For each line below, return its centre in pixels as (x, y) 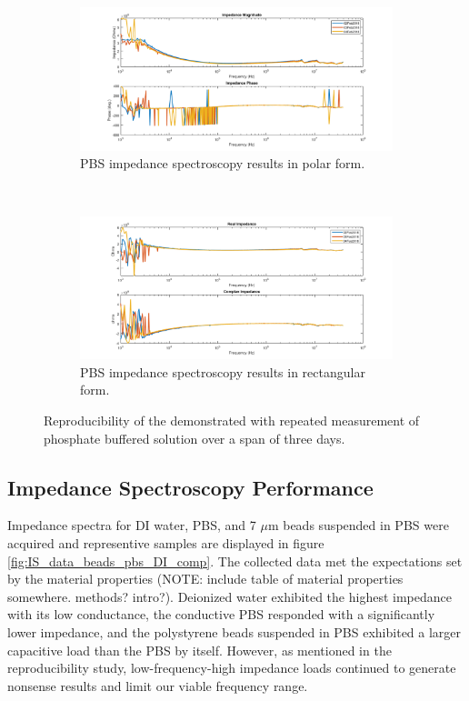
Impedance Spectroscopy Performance (190, 487)
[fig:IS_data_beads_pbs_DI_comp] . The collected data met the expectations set (235, 561)
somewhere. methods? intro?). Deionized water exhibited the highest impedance (230, 596)
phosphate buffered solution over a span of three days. (195, 438)
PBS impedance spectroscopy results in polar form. (223, 163)
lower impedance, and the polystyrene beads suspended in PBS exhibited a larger (234, 631)
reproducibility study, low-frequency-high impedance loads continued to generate (232, 668)
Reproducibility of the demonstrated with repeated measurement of (232, 420)
